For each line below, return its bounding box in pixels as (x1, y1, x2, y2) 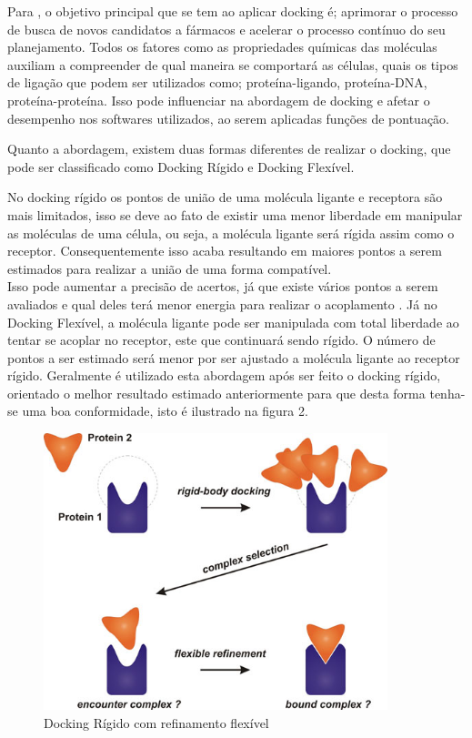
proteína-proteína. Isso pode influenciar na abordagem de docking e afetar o (7, 90, 430, 109)
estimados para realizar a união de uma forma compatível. (7, 258, 332, 278)
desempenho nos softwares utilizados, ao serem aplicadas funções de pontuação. (7, 108, 449, 127)
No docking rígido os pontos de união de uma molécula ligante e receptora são (7, 187, 443, 207)
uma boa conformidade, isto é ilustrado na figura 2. (22, 401, 308, 420)
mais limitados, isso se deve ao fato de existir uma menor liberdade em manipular (7, 205, 463, 224)
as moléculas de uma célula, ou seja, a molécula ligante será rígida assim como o (7, 223, 455, 242)
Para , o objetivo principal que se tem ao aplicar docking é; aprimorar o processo (7, 2, 458, 20)
